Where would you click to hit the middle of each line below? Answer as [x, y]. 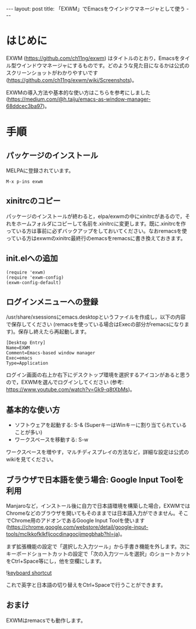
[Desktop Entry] [26, 343]
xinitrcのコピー [33, 201]
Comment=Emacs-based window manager [51, 353]
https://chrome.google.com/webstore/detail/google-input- [78, 527]
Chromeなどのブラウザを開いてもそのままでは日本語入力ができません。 [92, 513]
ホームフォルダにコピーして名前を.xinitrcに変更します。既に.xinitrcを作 [101, 223]
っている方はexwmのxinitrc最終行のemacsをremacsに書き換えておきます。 [96, 238]
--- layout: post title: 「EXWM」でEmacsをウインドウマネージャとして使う [96, 9]
